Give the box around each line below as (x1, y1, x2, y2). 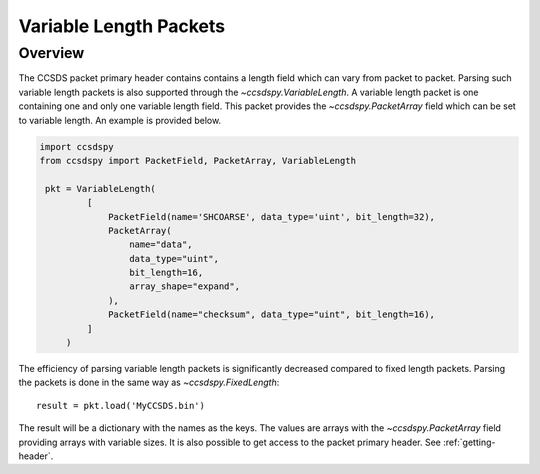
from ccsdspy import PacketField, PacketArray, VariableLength (39, 155, 357, 166)
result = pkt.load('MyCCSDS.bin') (36, 400, 205, 411)
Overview (18, 44, 85, 62)
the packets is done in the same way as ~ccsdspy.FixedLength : (18, 376, 280, 389)
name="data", (128, 239, 194, 250)
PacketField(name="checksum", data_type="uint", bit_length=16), (108, 309, 435, 320)
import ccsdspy (39, 141, 114, 152)
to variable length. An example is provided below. (18, 114, 222, 126)
